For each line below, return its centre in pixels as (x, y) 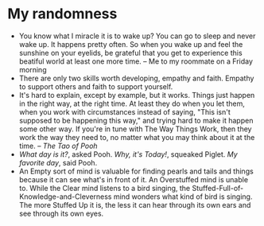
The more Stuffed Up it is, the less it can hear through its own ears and (135, 205)
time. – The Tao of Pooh (58, 146)
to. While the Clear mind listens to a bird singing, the (105, 188)
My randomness (62, 14)
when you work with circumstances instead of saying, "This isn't (125, 111)
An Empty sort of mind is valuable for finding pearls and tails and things (136, 171)
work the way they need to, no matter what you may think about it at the (137, 137)
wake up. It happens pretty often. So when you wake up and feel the (131, 44)
